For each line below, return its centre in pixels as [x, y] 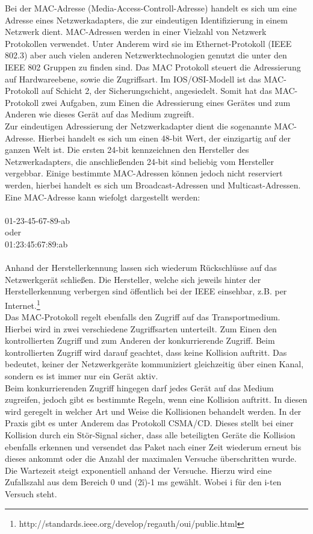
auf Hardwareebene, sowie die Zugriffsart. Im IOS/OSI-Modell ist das [133, 79]
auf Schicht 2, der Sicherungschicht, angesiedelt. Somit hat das [156, 91]
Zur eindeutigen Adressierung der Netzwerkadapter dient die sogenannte [138, 126]
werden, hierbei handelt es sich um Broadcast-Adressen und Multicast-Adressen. [153, 185]
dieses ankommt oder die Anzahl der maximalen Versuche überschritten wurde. [151, 458]
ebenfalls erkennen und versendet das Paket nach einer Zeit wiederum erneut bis [153, 446]
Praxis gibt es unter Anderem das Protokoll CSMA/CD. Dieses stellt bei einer [149, 423]
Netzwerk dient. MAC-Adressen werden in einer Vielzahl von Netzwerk [136, 32]
